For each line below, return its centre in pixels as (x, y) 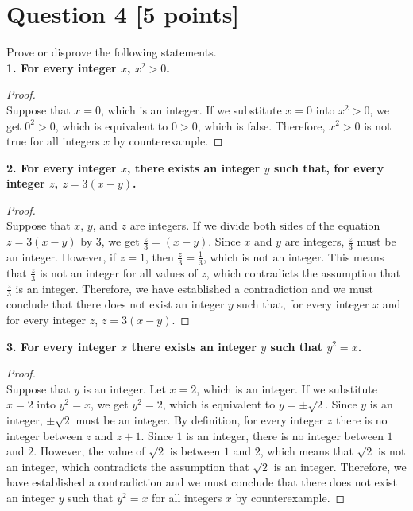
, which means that (307, 451)
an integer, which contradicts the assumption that (128, 466)
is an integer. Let (124, 388)
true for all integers (53, 141)
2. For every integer (62, 167)
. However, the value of (89, 451)
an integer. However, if (62, 256)
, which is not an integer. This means (293, 256)
